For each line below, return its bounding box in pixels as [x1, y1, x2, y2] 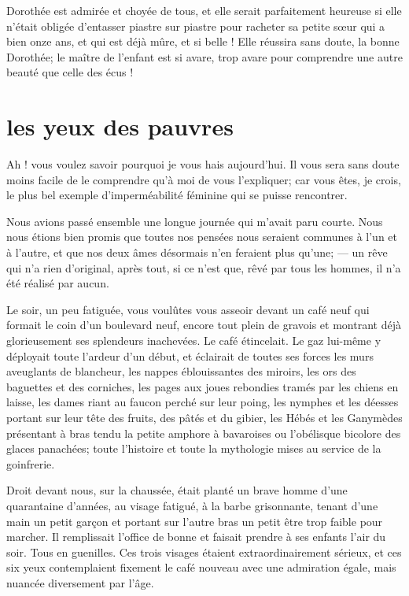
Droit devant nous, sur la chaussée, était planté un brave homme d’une [6, 482, 348, 498]
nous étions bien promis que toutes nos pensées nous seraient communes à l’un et [6, 228, 398, 245]
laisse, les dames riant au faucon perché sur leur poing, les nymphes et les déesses [6, 394, 399, 410]
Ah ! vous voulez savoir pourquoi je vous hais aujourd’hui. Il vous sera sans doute [6, 156, 400, 172]
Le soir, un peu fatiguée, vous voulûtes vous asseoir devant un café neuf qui [6, 301, 370, 317]
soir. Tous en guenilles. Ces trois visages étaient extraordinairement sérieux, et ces [6, 543, 402, 560]
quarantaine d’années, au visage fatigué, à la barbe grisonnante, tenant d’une [6, 497, 378, 513]
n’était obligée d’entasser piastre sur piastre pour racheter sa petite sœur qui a [6, 17, 385, 34]
